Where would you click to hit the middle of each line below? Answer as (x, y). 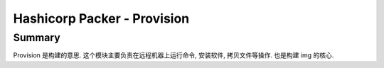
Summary (37, 38)
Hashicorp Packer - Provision (101, 18)
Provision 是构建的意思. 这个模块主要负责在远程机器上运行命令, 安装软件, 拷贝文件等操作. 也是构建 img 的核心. (174, 55)
